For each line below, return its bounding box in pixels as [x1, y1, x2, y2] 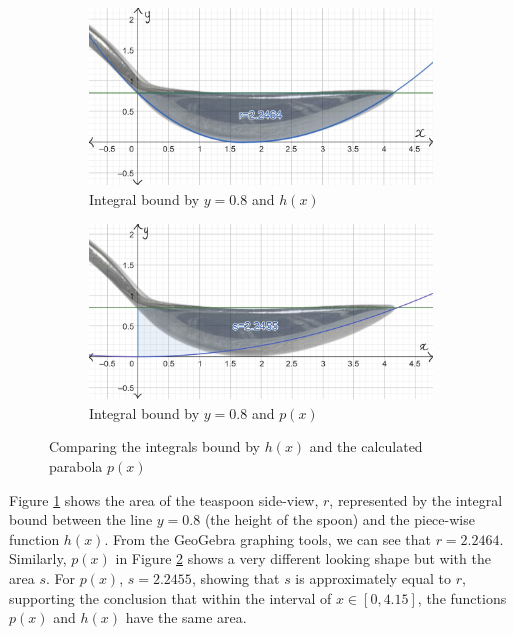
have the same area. [125, 607, 247, 628]
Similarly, [9, 548, 67, 569]
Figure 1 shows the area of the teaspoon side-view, [9, 489, 319, 510]
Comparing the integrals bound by [49, 436, 260, 457]
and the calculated [309, 436, 423, 457]
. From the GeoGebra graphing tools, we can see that [104, 528, 431, 549]
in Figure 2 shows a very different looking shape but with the [115, 548, 491, 569]
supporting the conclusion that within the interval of [9, 587, 332, 608]
